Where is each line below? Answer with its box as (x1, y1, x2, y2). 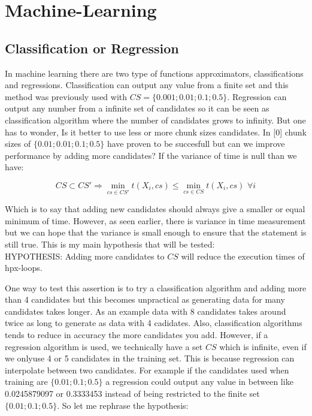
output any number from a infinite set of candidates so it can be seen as (5, 102, 269, 114)
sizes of (5, 137, 31, 150)
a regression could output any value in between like (105, 375, 293, 388)
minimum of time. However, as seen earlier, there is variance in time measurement (5, 214, 306, 227)
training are (5, 375, 48, 388)
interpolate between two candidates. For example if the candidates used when (5, 363, 289, 376)
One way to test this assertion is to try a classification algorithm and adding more (5, 281, 307, 294)
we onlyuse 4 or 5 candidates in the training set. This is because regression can (5, 352, 295, 364)
